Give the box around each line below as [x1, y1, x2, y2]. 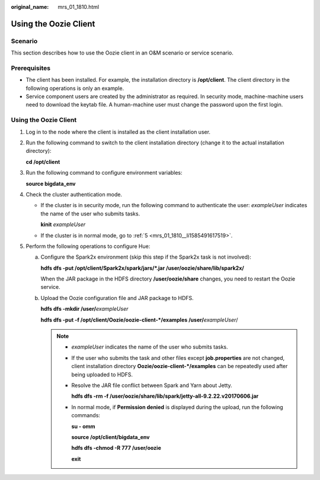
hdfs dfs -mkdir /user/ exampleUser [40, 305, 129, 313]
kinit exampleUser [40, 221, 86, 228]
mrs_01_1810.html [57, 4, 100, 10]
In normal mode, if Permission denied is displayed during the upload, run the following [71, 403, 284, 411]
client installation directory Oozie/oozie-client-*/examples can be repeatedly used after [71, 363, 288, 370]
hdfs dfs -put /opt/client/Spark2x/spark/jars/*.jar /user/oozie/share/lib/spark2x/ [40, 264, 244, 272]
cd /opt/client [25, 158, 60, 165]
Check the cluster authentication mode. [25, 191, 123, 198]
